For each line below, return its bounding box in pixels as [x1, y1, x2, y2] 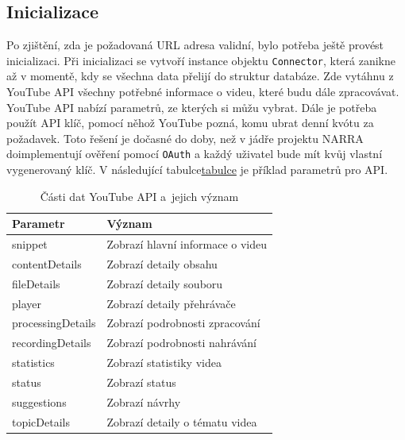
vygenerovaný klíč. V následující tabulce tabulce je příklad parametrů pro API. [6, 161, 388, 178]
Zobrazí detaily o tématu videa [106, 413, 257, 430]
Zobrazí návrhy [106, 393, 181, 410]
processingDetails [12, 315, 96, 331]
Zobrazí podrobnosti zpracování [106, 315, 260, 331]
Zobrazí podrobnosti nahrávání [106, 334, 256, 351]
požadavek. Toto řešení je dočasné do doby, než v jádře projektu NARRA [6, 129, 364, 146]
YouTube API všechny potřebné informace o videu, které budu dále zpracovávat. [6, 83, 399, 100]
